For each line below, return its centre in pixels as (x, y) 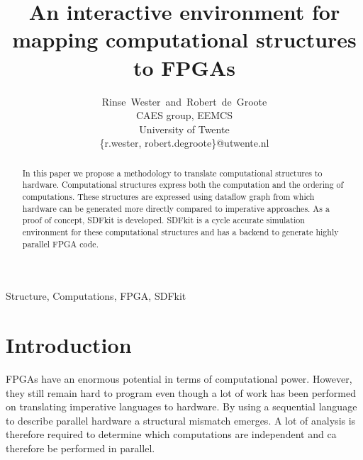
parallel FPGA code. (60, 243)
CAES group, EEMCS (184, 115)
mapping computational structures (184, 39)
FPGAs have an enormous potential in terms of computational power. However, (179, 378)
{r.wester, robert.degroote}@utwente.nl (184, 143)
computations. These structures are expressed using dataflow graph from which (168, 196)
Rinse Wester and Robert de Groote (184, 101)
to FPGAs (184, 67)
